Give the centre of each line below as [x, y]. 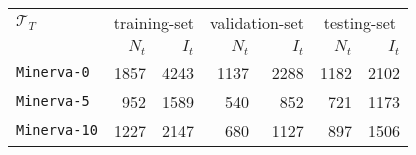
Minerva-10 [57, 130]
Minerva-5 [53, 101]
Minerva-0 [53, 72]
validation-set [257, 22]
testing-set [359, 22]
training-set [153, 22]
